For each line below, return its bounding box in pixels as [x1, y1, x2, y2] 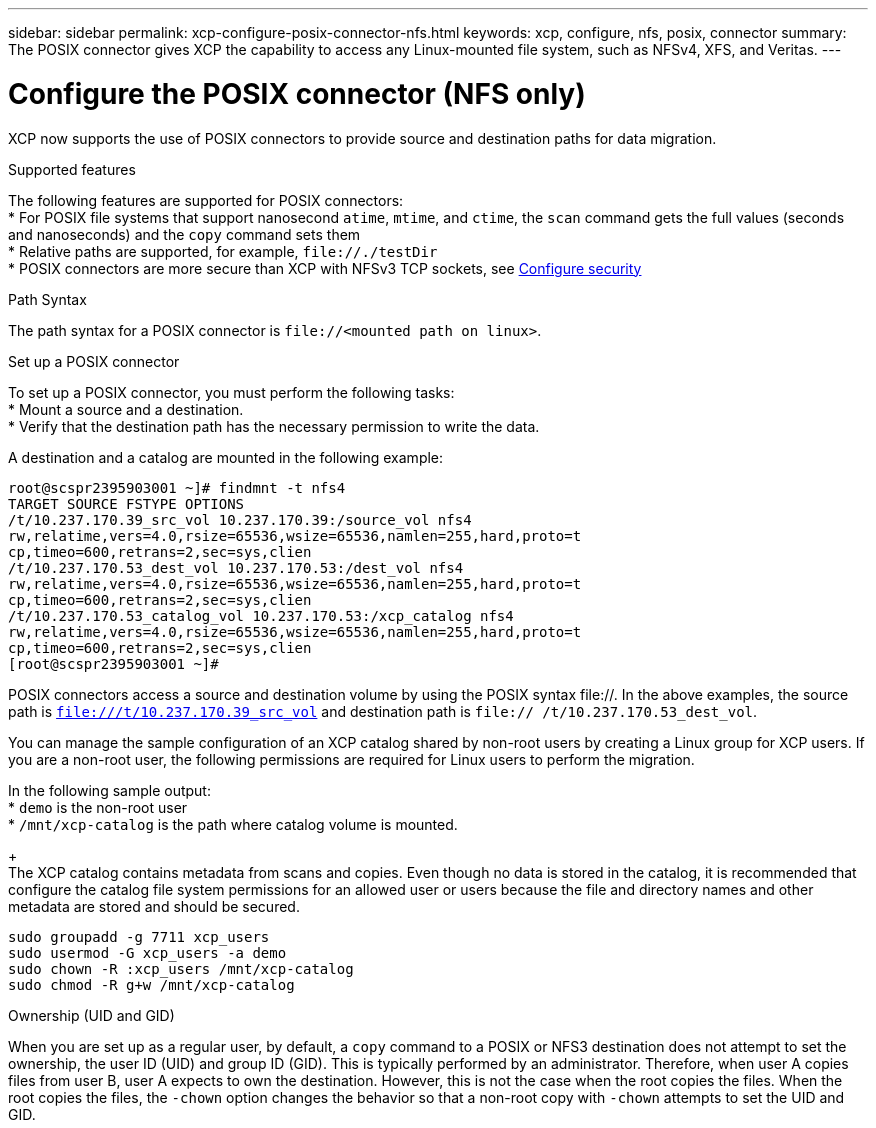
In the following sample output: [8, 781, 211, 799]
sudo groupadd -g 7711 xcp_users [8, 928, 270, 945]
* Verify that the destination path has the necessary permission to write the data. [8, 417, 540, 435]
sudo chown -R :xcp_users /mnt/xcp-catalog [8, 960, 354, 977]
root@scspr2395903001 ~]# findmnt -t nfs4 [8, 479, 346, 496]
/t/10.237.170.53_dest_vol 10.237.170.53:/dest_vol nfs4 [8, 559, 464, 576]
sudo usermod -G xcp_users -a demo [8, 944, 287, 961]
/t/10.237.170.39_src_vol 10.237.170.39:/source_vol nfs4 [8, 511, 472, 528]
